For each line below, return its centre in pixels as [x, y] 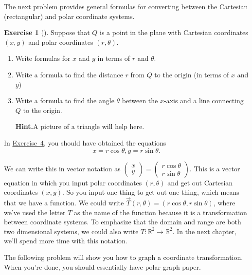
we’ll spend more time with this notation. [66, 241]
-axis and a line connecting [204, 101]
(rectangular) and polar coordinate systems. [69, 16]
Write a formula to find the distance [69, 74]
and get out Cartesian [200, 182]
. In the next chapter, [204, 231]
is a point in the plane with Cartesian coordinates [174, 32]
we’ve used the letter [35, 212]
